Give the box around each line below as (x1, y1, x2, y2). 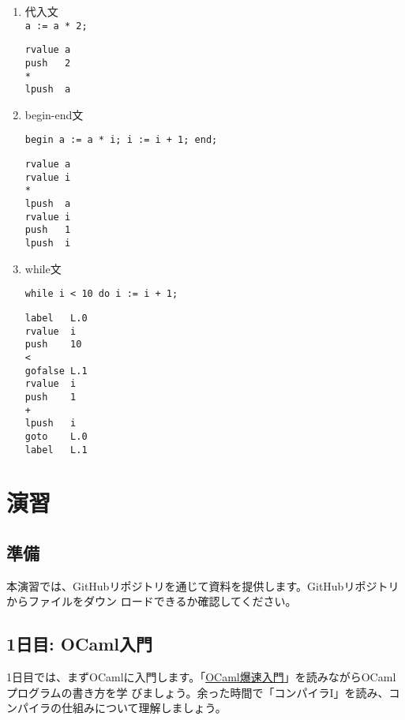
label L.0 (24, 312, 88, 324)
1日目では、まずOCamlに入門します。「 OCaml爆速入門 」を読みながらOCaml (6, 669, 396, 685)
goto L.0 (24, 430, 88, 442)
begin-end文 (24, 106, 84, 122)
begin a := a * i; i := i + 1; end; (24, 134, 218, 146)
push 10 (24, 339, 82, 351)
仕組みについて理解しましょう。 (61, 699, 227, 716)
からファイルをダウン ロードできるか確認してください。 (6, 593, 297, 609)
